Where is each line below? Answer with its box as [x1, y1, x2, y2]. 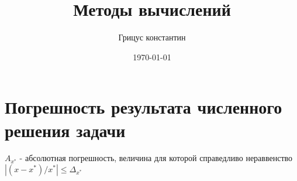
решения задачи [5, 118, 126, 142]
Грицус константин [118, 31, 186, 43]
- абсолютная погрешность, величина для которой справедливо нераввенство [19, 152, 293, 164]
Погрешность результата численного [5, 95, 282, 119]
